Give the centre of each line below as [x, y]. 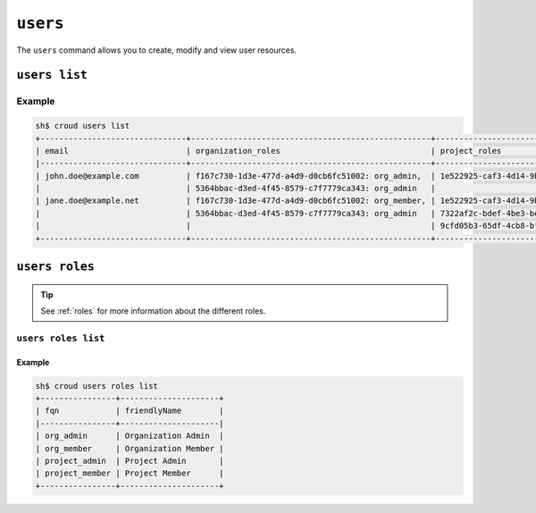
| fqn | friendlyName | [130, 411]
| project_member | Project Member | [130, 473]
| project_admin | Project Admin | [130, 461]
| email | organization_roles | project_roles [268, 151]
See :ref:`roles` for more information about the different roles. [153, 311]
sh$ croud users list [83, 126]
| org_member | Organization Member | [130, 448]
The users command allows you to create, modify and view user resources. [157, 50]
